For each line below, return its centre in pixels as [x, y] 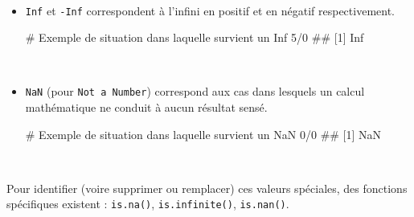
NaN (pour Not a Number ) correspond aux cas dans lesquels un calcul [195, 91]
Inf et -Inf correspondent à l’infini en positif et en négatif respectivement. [210, 10]
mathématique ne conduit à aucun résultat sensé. [146, 107]
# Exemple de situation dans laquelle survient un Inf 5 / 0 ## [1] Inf [195, 37]
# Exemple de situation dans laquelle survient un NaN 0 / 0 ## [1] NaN [203, 134]
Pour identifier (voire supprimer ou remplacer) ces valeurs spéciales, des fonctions [207, 188]
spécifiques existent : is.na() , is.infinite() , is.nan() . [148, 204]
